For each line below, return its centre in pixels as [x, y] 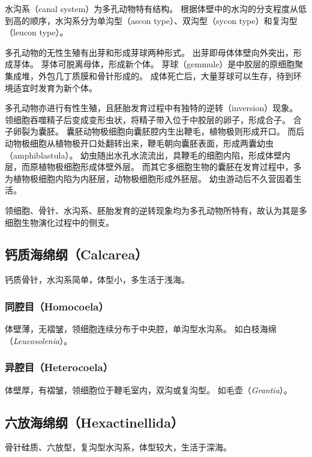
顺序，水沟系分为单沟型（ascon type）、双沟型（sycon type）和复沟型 [163, 20]
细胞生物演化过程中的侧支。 [59, 222]
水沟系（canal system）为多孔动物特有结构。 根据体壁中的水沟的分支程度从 [151, 8]
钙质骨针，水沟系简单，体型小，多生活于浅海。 [97, 280]
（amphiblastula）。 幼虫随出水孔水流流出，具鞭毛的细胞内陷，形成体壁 [144, 155]
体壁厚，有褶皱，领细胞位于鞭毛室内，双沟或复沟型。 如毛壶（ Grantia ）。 [148, 389]
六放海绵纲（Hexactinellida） [94, 422]
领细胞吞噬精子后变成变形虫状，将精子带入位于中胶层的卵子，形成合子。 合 [153, 119]
